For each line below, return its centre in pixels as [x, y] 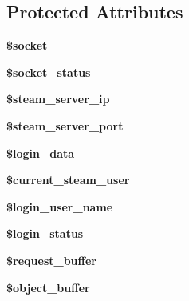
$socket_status [49, 72]
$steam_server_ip [58, 99]
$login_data [41, 153]
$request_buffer [51, 260]
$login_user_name [60, 206]
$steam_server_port [65, 125]
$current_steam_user [68, 180]
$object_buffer [48, 287]
